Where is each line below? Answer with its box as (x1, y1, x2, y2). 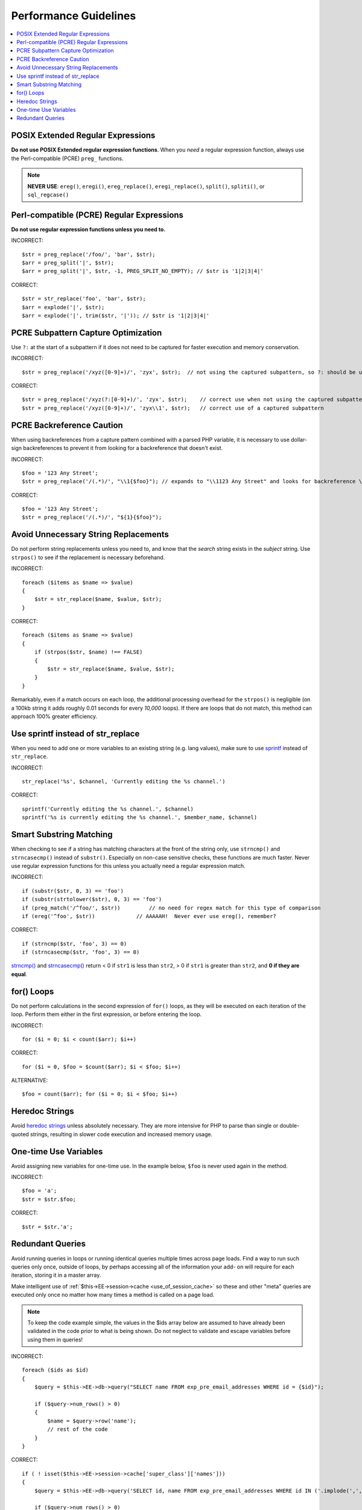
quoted (11, 1130, 30, 1138)
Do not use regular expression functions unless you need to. (11, 225, 166, 233)
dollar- (290, 435, 308, 443)
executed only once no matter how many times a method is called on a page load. (11, 1291, 215, 1299)
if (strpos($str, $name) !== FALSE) (34, 649, 143, 655)
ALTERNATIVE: (11, 1077, 48, 1084)
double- (279, 1122, 300, 1129)
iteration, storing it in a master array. (11, 1271, 101, 1279)
